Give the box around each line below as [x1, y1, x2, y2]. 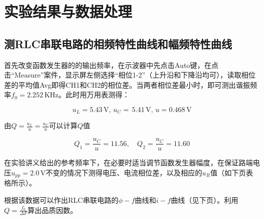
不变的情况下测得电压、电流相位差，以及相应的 [46, 167, 203, 177]
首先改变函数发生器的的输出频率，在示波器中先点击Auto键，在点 [4, 59, 219, 70]
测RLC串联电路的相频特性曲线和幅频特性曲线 [4, 35, 233, 51]
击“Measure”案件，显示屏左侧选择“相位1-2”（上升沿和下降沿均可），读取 [4, 69, 242, 80]
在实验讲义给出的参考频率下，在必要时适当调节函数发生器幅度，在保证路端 [4, 157, 253, 168]
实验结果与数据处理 [4, 1, 133, 22]
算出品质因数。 [27, 204, 78, 215]
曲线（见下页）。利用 [171, 194, 239, 205]
